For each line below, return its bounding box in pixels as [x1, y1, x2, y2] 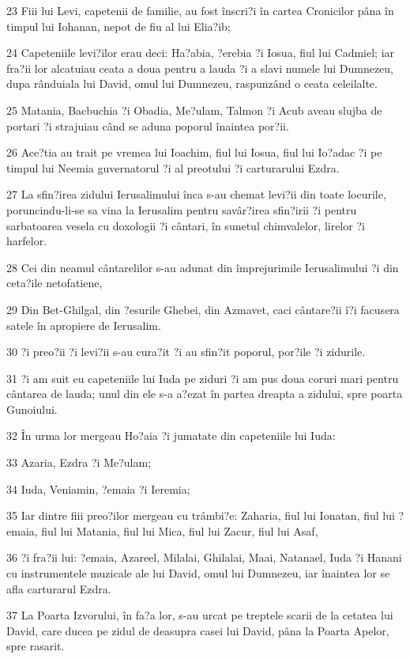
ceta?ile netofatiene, [6, 275, 103, 291]
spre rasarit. [6, 638, 65, 654]
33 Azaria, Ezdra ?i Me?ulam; [6, 454, 152, 471]
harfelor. [6, 233, 47, 249]
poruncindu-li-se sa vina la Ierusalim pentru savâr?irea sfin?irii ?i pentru [6, 201, 357, 218]
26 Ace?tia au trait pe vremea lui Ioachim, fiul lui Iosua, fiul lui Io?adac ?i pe [6, 144, 382, 161]
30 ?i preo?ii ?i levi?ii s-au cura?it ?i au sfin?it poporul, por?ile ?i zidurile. [6, 343, 366, 360]
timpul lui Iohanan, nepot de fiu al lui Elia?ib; [6, 17, 231, 34]
